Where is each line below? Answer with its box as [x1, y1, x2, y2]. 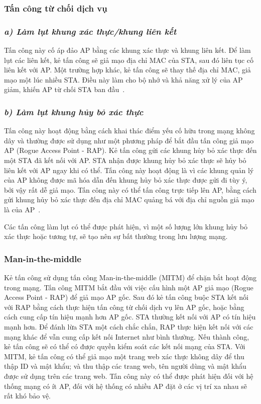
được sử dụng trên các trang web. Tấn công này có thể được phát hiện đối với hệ [4, 370, 253, 381]
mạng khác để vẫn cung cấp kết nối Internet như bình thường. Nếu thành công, [4, 331, 249, 342]
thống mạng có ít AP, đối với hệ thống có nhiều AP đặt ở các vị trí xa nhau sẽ [4, 380, 247, 391]
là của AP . [4, 204, 41, 214]
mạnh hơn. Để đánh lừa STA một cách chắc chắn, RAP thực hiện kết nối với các [4, 321, 253, 332]
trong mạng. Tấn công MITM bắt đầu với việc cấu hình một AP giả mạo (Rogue [4, 282, 253, 292]
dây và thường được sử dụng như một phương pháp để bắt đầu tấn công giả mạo [4, 135, 254, 145]
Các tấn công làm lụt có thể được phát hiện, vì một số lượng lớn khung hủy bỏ [4, 221, 248, 231]
